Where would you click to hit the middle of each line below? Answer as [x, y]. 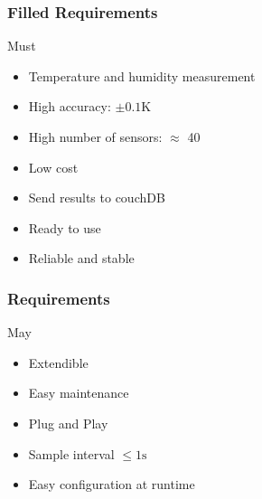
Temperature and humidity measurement [142, 75]
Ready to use [65, 227]
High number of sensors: [95, 137]
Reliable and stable [81, 258]
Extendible [58, 362]
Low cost [53, 167]
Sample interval [71, 453]
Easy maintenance [79, 393]
